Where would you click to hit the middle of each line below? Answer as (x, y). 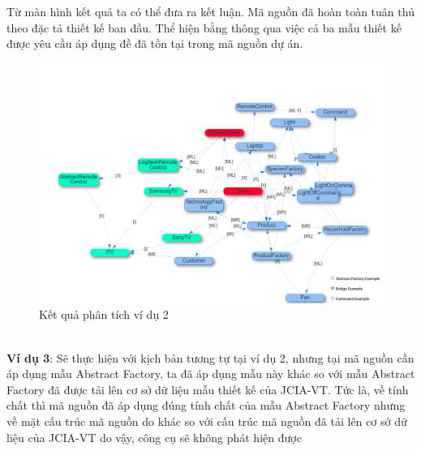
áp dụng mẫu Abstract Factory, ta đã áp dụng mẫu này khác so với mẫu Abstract (211, 374)
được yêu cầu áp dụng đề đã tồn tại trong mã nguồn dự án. (155, 43)
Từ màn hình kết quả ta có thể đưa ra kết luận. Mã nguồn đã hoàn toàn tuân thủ (210, 11)
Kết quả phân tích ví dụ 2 (104, 314)
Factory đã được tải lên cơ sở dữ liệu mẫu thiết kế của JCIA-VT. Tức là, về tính (208, 389)
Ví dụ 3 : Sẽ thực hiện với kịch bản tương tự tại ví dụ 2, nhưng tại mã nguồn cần (210, 357)
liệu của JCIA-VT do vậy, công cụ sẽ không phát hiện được (154, 437)
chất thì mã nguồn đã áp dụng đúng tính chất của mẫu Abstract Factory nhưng (206, 405)
